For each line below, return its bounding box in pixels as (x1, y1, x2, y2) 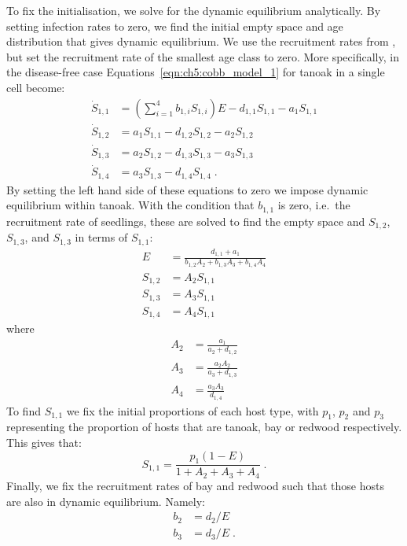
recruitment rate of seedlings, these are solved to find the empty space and (6, 212, 365, 229)
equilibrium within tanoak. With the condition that (6, 197, 255, 213)
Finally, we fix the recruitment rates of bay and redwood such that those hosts (6, 477, 385, 493)
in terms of (75, 229, 128, 245)
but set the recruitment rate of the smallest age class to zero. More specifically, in (6, 48, 399, 65)
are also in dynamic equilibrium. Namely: (6, 493, 205, 509)
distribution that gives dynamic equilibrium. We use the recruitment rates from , (6, 33, 396, 50)
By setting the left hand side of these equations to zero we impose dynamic (6, 181, 368, 197)
